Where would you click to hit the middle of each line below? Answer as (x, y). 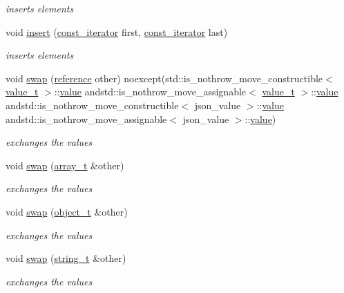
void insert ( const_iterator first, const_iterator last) (117, 31)
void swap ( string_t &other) (66, 258)
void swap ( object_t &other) (67, 211)
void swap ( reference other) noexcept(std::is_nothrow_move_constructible (164, 78)
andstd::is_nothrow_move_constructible (92, 105)
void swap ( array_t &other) (65, 165)
